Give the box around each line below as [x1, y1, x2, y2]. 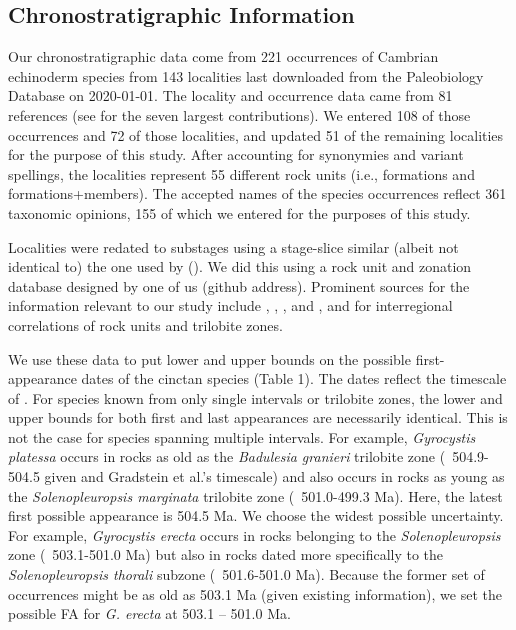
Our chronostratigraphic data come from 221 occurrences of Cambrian [8, 46, 439, 67]
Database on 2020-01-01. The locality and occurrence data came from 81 [8, 85, 453, 106]
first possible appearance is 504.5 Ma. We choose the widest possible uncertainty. [8, 505, 504, 526]
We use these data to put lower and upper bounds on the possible [8, 348, 411, 369]
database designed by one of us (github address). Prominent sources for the [8, 275, 470, 296]
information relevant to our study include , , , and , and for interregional [8, 295, 453, 316]
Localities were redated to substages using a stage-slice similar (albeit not [8, 236, 459, 257]
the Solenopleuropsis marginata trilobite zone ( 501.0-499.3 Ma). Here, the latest [8, 485, 503, 506]
